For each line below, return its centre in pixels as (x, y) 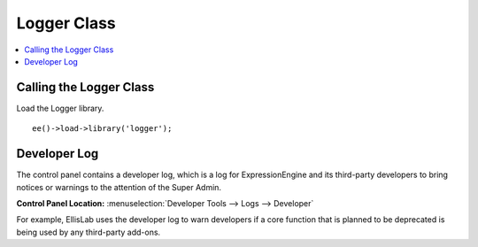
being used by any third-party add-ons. (89, 232)
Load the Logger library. (60, 108)
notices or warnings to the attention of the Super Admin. (119, 187)
